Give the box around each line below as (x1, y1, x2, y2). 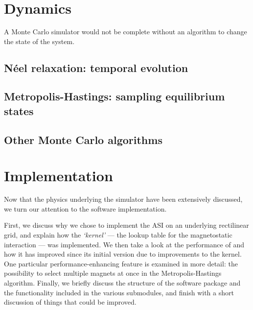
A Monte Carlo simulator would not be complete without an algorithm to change (4, 26, 247, 37)
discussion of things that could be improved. (4, 297, 137, 307)
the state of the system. (4, 36, 75, 46)
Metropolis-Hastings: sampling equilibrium (4, 89, 225, 104)
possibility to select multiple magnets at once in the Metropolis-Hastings (4, 268, 222, 278)
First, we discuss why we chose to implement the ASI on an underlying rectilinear (4, 220, 249, 230)
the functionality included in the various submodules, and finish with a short (4, 287, 234, 297)
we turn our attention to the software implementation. (4, 203, 167, 214)
